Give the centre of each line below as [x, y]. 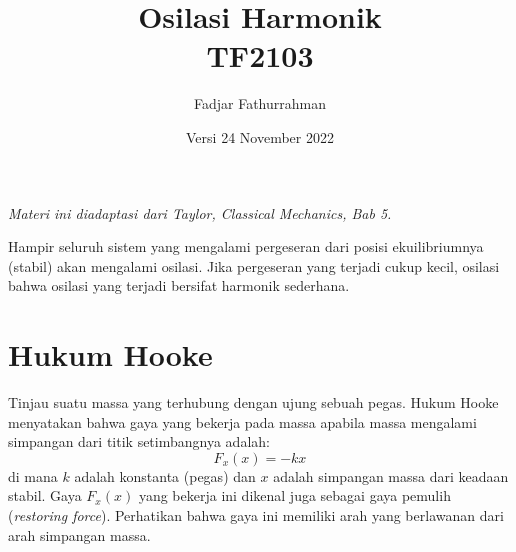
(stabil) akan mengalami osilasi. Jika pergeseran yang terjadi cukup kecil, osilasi [254, 265]
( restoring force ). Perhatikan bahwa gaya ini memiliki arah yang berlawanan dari [256, 514]
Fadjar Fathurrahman [259, 103]
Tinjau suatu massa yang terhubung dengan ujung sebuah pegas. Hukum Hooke [253, 402]
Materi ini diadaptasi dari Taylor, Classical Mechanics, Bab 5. [200, 212]
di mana [33, 475]
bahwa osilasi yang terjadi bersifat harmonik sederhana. [179, 285]
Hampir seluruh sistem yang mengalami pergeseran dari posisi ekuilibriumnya [246, 246]
